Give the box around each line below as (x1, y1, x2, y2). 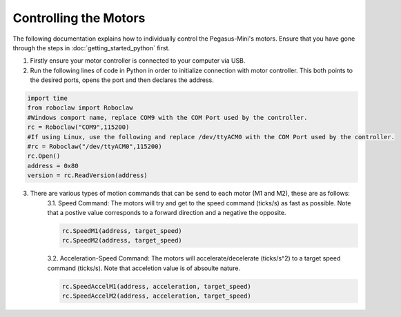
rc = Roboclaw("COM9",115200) (27, 123, 130, 131)
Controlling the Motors (12, 10, 146, 25)
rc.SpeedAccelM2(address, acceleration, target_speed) (61, 292, 251, 300)
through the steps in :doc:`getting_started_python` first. (12, 43, 170, 52)
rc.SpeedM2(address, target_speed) (61, 236, 182, 245)
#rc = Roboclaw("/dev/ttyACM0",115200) (27, 143, 162, 151)
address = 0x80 (27, 162, 79, 170)
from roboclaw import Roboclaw (27, 104, 134, 112)
